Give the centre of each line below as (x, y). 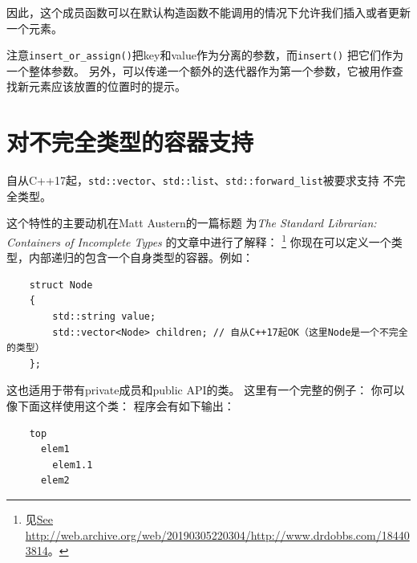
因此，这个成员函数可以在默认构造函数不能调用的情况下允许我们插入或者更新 (208, 12)
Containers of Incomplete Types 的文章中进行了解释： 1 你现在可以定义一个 (199, 241)
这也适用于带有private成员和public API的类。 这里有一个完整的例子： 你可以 (206, 390)
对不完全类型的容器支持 (130, 142)
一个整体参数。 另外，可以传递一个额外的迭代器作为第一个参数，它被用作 (199, 70)
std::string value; (104, 317)
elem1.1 (73, 465)
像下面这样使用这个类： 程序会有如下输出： (121, 406)
